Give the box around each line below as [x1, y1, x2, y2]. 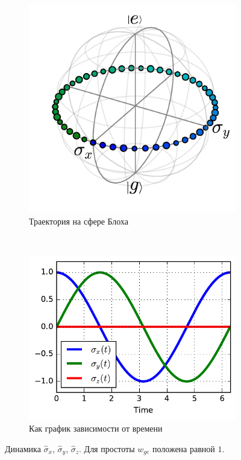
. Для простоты [79, 442, 135, 455]
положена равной [152, 442, 215, 455]
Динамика [5, 442, 41, 455]
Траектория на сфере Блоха [29, 214, 129, 227]
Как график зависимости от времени [29, 422, 163, 435]
